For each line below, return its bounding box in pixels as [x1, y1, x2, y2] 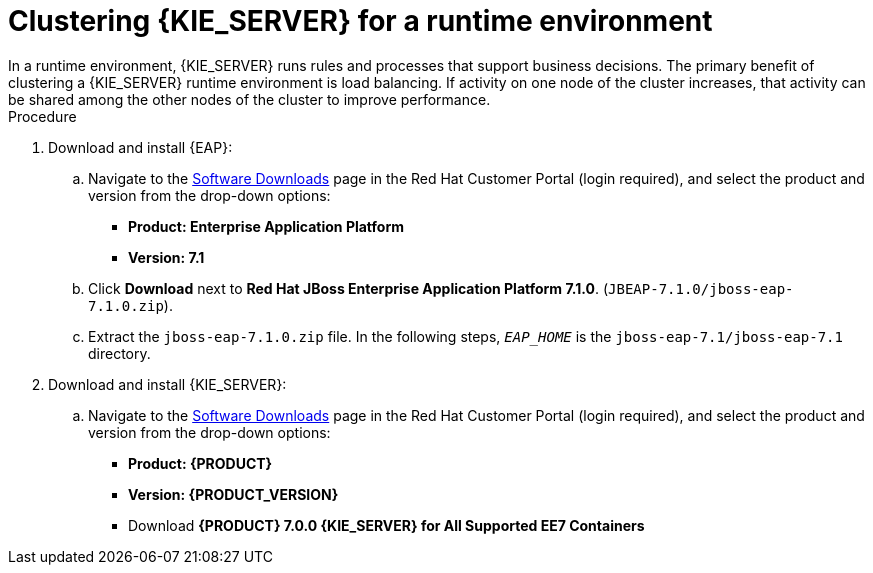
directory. [88, 344, 151, 362]
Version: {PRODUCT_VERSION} [128, 485, 339, 503]
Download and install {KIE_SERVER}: [48, 375, 287, 393]
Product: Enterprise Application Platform [128, 217, 404, 235]
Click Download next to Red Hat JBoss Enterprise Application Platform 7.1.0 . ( [88, 279, 609, 297]
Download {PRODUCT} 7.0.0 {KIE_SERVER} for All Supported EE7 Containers [128, 516, 645, 534]
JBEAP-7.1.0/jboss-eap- [608, 280, 794, 297]
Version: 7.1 [128, 248, 205, 266]
